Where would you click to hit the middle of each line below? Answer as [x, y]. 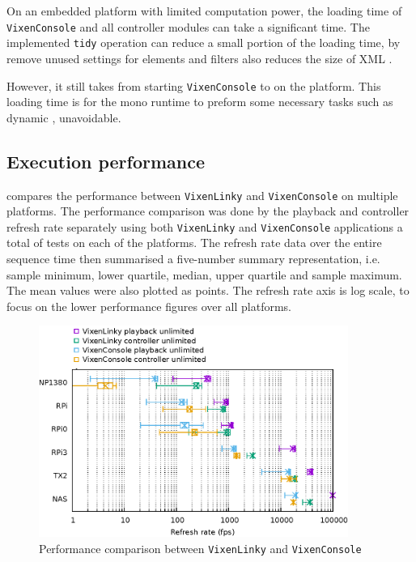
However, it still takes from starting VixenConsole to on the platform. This [194, 85]
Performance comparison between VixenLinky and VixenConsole [200, 548]
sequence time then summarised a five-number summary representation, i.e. [193, 259]
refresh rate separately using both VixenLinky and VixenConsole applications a [205, 226]
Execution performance [106, 161]
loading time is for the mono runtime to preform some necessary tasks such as [200, 102]
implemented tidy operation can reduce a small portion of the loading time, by [204, 43]
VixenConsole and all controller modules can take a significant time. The [188, 26]
